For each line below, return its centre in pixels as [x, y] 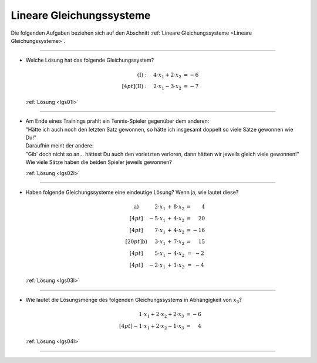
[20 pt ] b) [136, 242]
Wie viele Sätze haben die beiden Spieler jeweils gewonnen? [99, 162]
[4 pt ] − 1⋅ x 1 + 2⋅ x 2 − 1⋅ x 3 [152, 327]
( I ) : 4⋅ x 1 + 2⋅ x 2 [159, 75]
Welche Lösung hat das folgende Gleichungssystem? [90, 60]
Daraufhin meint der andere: [60, 146]
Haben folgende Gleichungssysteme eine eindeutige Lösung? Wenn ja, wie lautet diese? [132, 192]
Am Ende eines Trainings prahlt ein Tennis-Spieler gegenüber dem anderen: [117, 121]
